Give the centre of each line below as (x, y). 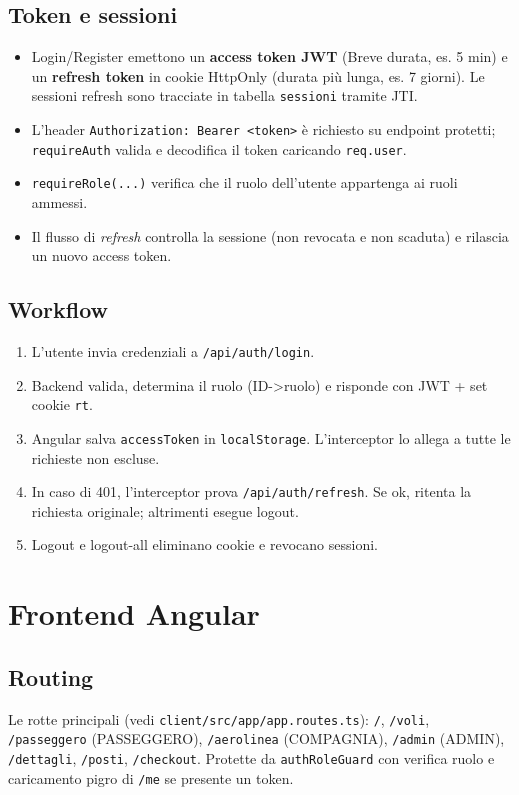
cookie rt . (62, 404)
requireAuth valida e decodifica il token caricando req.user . (219, 148)
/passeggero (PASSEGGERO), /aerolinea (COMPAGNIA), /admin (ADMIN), (256, 738)
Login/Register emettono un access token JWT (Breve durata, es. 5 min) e (269, 56)
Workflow (58, 309)
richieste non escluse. (95, 457)
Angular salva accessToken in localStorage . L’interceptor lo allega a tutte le (271, 437)
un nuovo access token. (101, 255)
